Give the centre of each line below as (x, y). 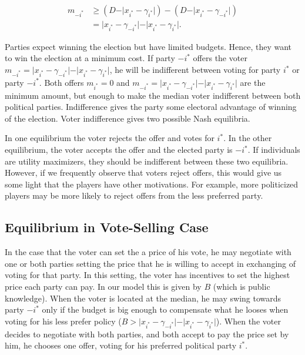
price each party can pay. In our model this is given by (103, 286)
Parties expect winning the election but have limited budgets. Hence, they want (148, 46)
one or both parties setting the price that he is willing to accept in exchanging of (150, 263)
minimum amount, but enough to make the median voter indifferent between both (153, 95)
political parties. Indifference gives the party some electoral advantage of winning (151, 107)
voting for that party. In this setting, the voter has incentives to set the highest (148, 275)
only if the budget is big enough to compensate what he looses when (165, 309)
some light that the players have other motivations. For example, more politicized (152, 184)
